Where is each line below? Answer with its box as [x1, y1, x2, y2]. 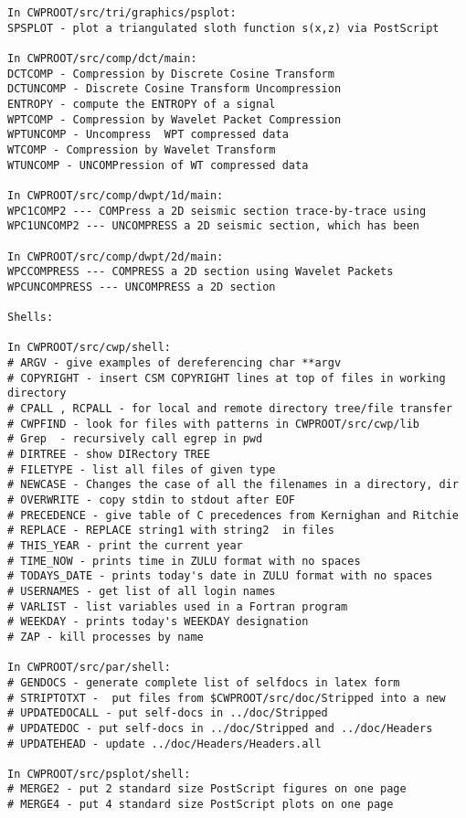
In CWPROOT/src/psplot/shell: [7, 767, 191, 781]
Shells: [7, 311, 54, 324]
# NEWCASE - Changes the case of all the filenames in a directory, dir [7, 478, 459, 492]
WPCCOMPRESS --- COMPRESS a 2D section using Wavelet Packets [7, 265, 394, 279]
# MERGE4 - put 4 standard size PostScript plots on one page [7, 798, 394, 812]
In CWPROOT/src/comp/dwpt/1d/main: [7, 188, 224, 202]
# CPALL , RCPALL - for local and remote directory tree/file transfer [7, 402, 452, 416]
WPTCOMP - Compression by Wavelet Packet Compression [7, 112, 342, 126]
